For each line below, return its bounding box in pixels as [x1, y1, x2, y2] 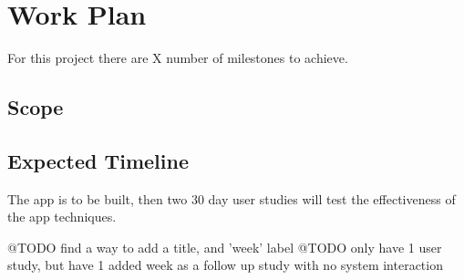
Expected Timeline [7, 146, 189, 174]
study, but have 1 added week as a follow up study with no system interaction [7, 255, 443, 275]
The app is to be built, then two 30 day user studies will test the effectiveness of [7, 189, 456, 208]
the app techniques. [7, 207, 117, 226]
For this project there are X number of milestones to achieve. [7, 48, 348, 67]
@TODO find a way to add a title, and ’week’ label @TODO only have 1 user [7, 237, 442, 256]
